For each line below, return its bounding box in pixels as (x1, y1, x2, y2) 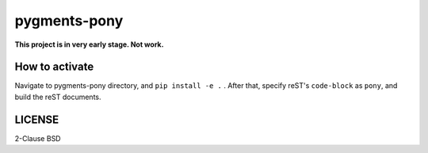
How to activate (14, 60, 94, 74)
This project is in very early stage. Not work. (14, 40, 164, 49)
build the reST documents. (14, 92, 101, 101)
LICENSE (14, 113, 59, 126)
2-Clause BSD (14, 133, 61, 143)
